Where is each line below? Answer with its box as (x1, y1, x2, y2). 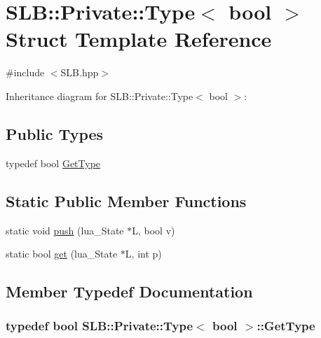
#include (6, 65, 45, 80)
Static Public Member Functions (6, 190, 247, 211)
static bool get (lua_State (6, 246, 118, 261)
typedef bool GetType (6, 155, 101, 170)
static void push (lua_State (6, 223, 124, 237)
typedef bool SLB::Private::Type (6, 317, 193, 335)
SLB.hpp (60, 65, 99, 80)
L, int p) (125, 246, 162, 261)
